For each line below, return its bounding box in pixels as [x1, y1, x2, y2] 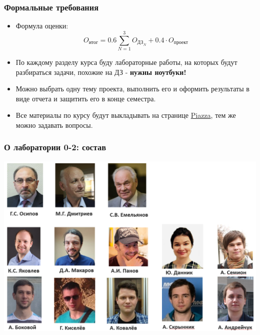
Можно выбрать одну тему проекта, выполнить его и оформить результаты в [15, 83, 249, 94]
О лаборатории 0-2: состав [4, 141, 106, 153]
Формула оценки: [15, 20, 68, 31]
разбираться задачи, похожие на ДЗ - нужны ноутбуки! [15, 66, 186, 77]
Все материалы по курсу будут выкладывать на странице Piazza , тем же [15, 110, 236, 120]
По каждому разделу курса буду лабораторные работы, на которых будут [15, 56, 237, 67]
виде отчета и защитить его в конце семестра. [15, 93, 156, 103]
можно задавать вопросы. [15, 119, 93, 130]
